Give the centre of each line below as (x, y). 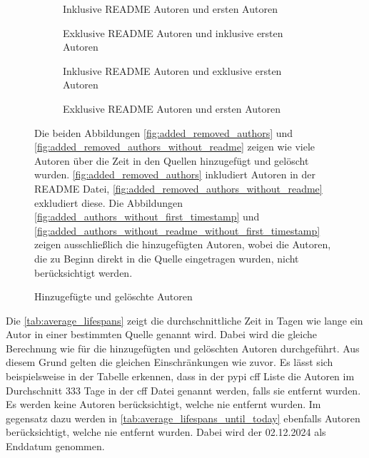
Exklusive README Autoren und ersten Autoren (172, 108)
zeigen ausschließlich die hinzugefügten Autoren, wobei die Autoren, (183, 244)
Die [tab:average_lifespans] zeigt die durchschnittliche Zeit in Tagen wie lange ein (184, 320)
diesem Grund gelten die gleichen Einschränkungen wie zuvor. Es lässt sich (170, 362)
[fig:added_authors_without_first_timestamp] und (147, 217)
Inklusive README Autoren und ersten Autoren (170, 9)
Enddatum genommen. (55, 446)
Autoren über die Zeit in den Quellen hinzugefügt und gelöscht (172, 160)
